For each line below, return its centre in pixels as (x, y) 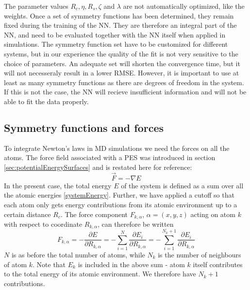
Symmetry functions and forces (84, 127)
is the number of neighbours (200, 254)
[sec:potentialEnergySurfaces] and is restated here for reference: (98, 167)
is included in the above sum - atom (131, 264)
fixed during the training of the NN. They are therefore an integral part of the (120, 25)
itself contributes (218, 264)
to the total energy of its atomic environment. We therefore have (100, 274)
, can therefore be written (136, 224)
